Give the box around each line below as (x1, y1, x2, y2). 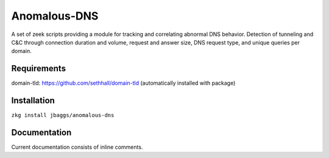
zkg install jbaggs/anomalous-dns (11, 112, 115, 119)
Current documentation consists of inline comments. (11, 143, 143, 151)
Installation (11, 95, 55, 106)
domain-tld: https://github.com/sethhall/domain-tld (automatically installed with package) (11, 79, 236, 87)
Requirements (11, 63, 66, 74)
